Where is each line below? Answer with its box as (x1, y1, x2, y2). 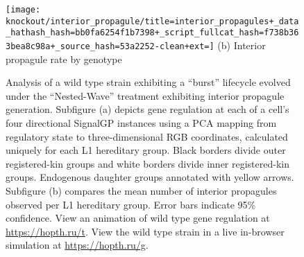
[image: (6, 5, 41, 15)
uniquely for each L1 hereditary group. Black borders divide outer (6, 143, 286, 157)
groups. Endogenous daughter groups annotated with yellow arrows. (6, 170, 294, 184)
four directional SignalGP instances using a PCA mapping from (6, 116, 277, 130)
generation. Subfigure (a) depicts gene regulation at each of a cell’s (6, 102, 289, 116)
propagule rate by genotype (6, 51, 122, 66)
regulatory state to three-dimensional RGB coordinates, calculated (6, 129, 288, 143)
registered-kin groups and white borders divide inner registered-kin (6, 156, 289, 170)
